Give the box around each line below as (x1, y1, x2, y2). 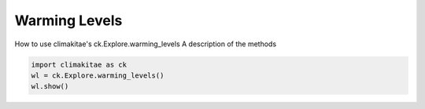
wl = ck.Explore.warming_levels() (31, 71, 164, 80)
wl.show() (31, 82, 69, 91)
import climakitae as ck (31, 60, 128, 69)
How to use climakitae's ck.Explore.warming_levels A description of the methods (14, 39, 277, 49)
